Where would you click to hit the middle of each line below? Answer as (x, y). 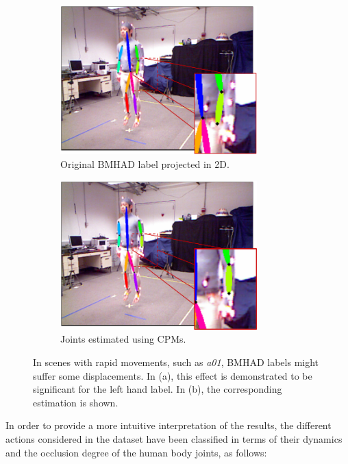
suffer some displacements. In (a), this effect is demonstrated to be (173, 375)
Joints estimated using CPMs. (123, 339)
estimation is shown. (76, 402)
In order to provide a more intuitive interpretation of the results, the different (169, 425)
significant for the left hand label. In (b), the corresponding (158, 389)
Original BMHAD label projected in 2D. (145, 163)
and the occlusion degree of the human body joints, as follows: (136, 452)
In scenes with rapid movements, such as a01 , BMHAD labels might (176, 362)
